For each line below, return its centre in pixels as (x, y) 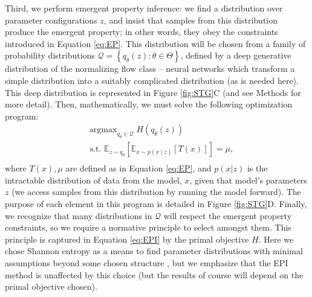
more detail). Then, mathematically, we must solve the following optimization (149, 104)
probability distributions (50, 55)
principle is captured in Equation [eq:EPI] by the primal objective (127, 239)
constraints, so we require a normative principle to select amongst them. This (148, 227)
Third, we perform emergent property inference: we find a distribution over (144, 8)
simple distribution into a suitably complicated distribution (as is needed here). (152, 80)
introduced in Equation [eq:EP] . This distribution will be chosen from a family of (155, 43)
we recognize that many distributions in (79, 215)
